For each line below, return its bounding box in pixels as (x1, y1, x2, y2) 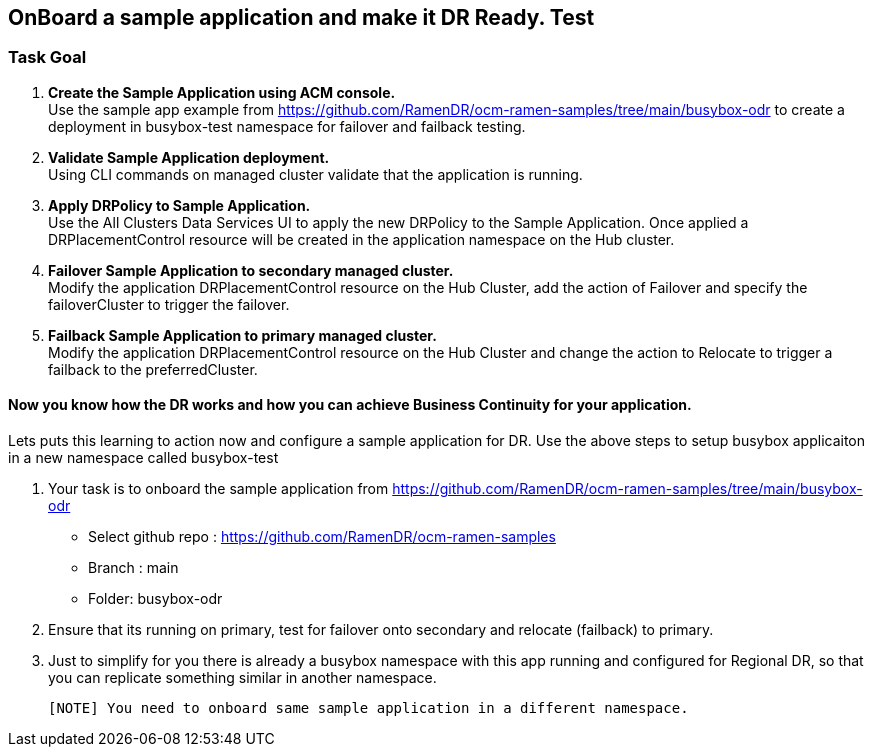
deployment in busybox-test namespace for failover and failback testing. (48, 117, 526, 135)
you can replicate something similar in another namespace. (48, 669, 437, 687)
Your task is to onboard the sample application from (48, 480, 389, 498)
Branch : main (88, 559, 179, 577)
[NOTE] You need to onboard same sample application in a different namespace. (48, 700, 689, 717)
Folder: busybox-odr (88, 590, 223, 608)
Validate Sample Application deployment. (48, 148, 330, 166)
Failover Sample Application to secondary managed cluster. (48, 261, 454, 279)
